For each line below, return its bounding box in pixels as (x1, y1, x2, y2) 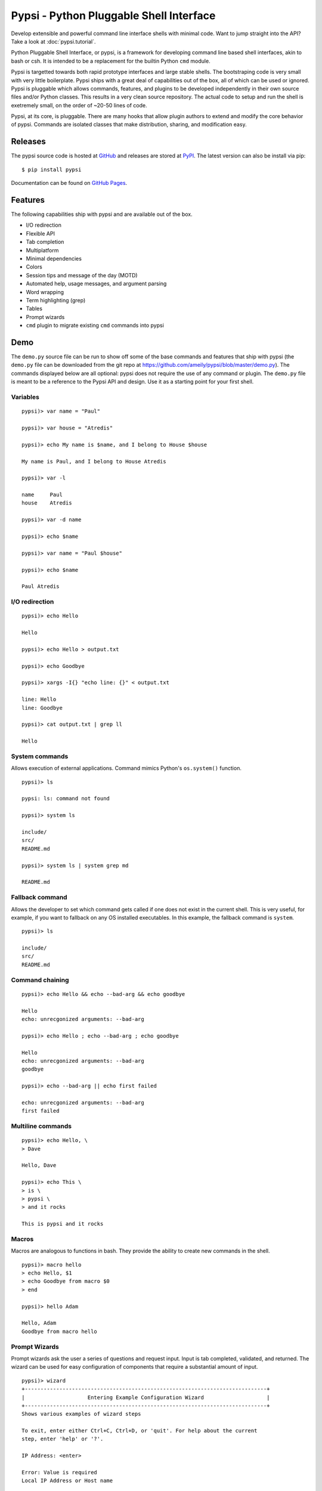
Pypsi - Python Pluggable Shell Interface (11, 9, 216, 22)
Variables (11, 392, 40, 401)
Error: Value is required (21, 1469, 98, 1476)
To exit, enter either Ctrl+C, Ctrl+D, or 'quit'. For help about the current (21, 1427, 258, 1434)
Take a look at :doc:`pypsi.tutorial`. (11, 38, 96, 45)
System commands (11, 752, 69, 760)
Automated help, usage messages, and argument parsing (26, 280, 167, 287)
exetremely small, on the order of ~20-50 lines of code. (11, 101, 147, 109)
